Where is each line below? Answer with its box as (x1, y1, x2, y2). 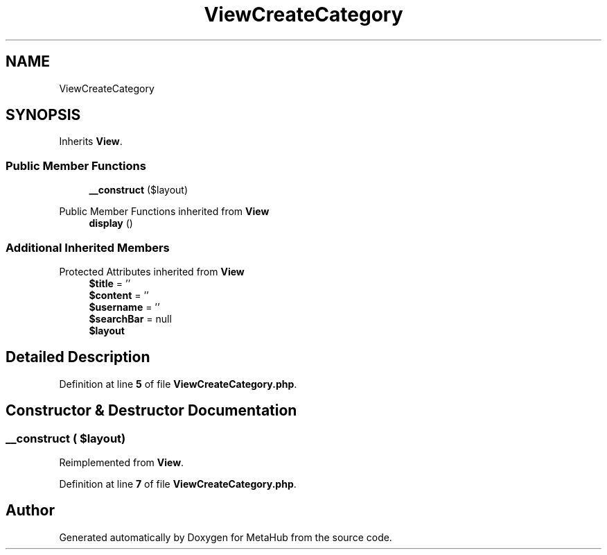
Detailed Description (6, 348, 150, 366)
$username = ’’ (89, 300, 160, 313)
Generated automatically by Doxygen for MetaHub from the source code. (59, 531, 392, 543)
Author (6, 502, 55, 520)
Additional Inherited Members (6, 240, 170, 255)
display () (89, 217, 133, 230)
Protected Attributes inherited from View (59, 265, 245, 277)
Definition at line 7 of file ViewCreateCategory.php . (59, 478, 297, 490)
